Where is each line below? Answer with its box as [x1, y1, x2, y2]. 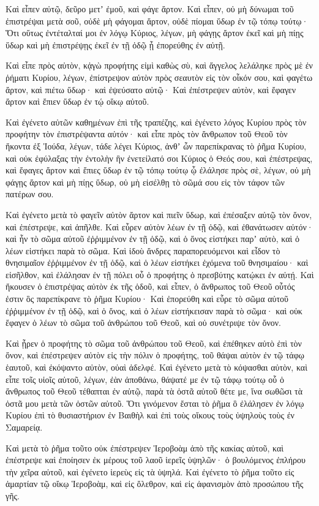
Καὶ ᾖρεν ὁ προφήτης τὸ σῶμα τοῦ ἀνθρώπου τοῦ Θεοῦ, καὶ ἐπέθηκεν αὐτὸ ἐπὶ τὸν [6, 336, 302, 349]
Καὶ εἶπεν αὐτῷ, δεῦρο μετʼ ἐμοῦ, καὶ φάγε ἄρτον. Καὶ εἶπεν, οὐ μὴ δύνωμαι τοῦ [6, 2, 294, 15]
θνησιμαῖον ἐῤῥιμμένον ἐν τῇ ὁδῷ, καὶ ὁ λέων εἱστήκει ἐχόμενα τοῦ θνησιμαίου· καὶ [6, 256, 309, 269]
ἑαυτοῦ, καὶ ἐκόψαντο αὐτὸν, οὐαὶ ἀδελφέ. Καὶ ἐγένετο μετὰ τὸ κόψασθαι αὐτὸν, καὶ [6, 361, 307, 374]
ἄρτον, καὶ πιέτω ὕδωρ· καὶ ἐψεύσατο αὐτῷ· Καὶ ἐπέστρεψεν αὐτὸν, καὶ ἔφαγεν [6, 83, 296, 96]
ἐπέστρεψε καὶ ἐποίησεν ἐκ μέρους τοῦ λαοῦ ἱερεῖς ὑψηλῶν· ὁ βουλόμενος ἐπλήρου [6, 453, 306, 466]
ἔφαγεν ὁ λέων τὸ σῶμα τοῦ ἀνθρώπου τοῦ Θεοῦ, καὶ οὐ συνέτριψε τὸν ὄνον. [6, 316, 281, 329]
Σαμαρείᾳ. [6, 421, 43, 433]
